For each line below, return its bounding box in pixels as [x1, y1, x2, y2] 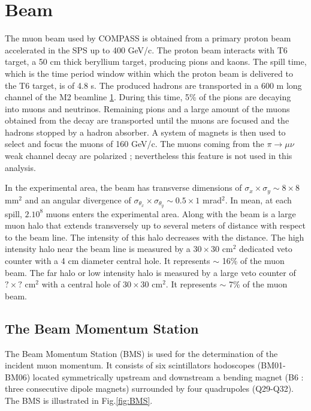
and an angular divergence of [25, 193, 131, 206]
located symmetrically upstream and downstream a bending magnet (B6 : [32, 370, 304, 383]
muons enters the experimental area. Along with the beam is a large [46, 207, 296, 220]
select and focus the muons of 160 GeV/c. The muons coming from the [5, 137, 264, 150]
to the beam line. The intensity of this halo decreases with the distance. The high [5, 230, 304, 243]
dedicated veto [238, 242, 292, 255]
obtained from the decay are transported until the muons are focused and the [5, 114, 289, 127]
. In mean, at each [225, 193, 292, 206]
